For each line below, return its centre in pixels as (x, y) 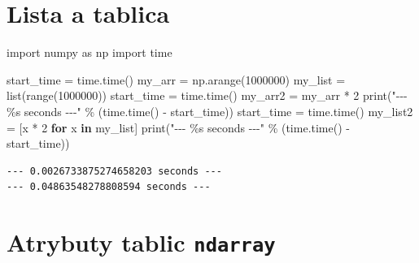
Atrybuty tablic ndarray (141, 242)
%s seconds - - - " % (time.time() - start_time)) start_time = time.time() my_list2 (210, 111)
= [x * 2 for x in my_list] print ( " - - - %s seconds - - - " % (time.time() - (178, 127)
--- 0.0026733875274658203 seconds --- (114, 171)
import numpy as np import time (89, 52)
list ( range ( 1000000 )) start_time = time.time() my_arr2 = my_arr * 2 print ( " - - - (207, 95)
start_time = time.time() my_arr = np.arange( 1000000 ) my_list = (176, 79)
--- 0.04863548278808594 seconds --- (109, 187)
